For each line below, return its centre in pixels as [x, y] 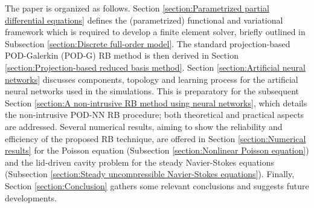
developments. [31, 197]
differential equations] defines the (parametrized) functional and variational [144, 20]
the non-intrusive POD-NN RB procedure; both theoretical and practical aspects [155, 115]
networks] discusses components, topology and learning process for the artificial [152, 79]
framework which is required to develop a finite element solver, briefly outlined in [155, 32]
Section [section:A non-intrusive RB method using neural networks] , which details [156, 102]
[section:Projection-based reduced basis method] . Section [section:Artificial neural [155, 67]
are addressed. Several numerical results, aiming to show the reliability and [144, 126]
